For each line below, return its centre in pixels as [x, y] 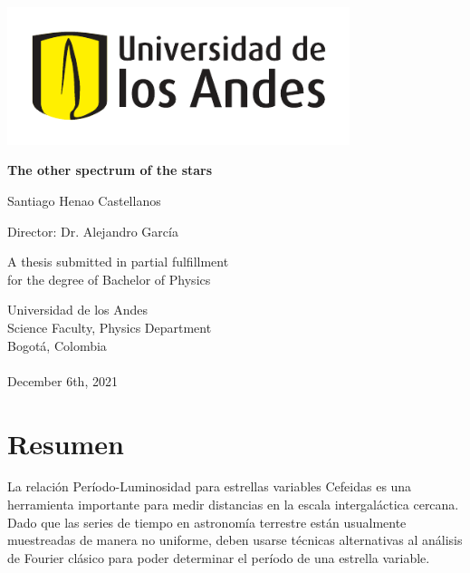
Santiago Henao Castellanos [84, 201]
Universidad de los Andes [78, 310]
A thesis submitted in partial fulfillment [118, 262]
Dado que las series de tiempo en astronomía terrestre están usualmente [207, 522]
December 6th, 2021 [62, 380]
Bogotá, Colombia [57, 345]
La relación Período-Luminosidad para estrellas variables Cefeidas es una [210, 486]
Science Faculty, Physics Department [110, 327]
